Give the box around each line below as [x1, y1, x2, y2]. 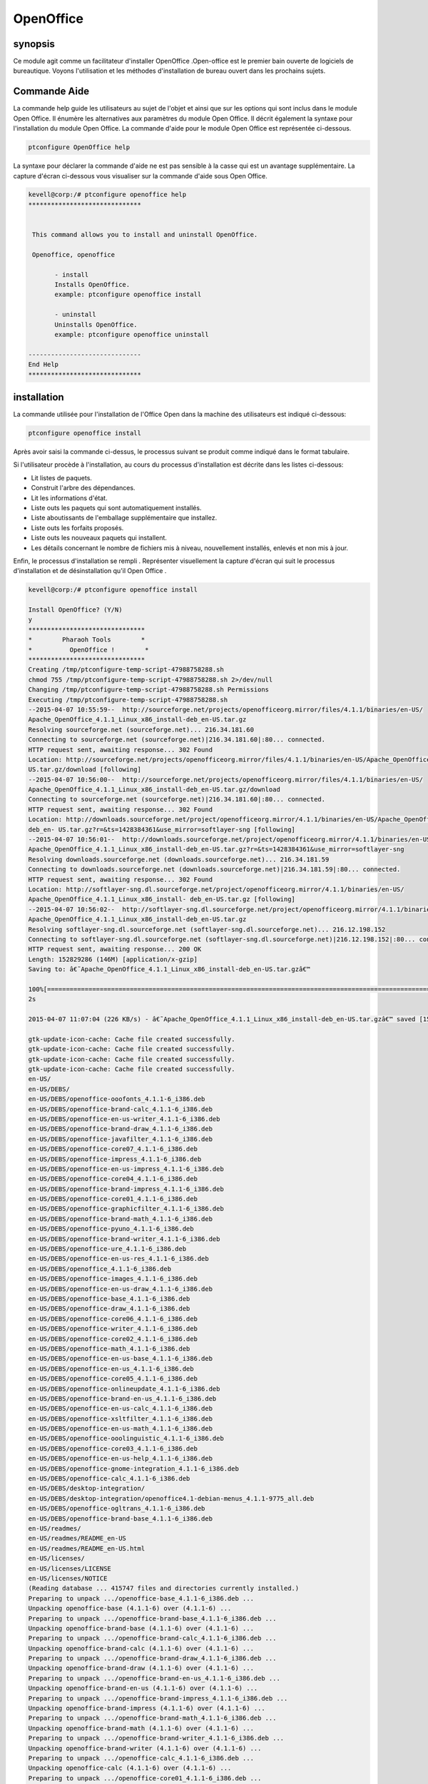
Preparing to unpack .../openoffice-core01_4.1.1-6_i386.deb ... [28, 1774, 262, 1782]
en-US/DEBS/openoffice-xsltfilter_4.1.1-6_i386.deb [28, 1414, 213, 1423]
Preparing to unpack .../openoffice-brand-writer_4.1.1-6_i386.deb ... [28, 1734, 285, 1743]
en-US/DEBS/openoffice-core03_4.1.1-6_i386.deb [28, 1444, 198, 1452]
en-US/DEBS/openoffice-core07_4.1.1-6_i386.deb [28, 1145, 198, 1153]
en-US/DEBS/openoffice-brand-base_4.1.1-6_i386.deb [28, 1514, 213, 1523]
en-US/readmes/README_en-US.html [28, 1544, 146, 1552]
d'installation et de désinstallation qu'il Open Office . [13, 567, 167, 575]
